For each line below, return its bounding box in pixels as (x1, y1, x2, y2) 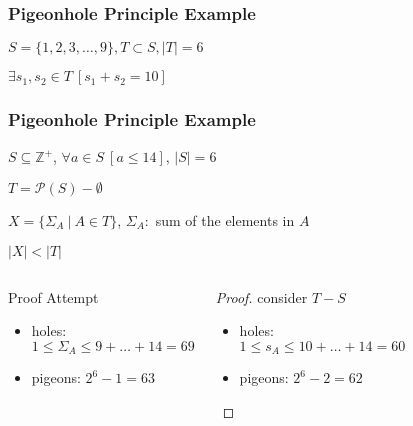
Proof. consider (215, 286, 308, 307)
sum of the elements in (155, 210, 295, 231)
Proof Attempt (8, 286, 99, 307)
